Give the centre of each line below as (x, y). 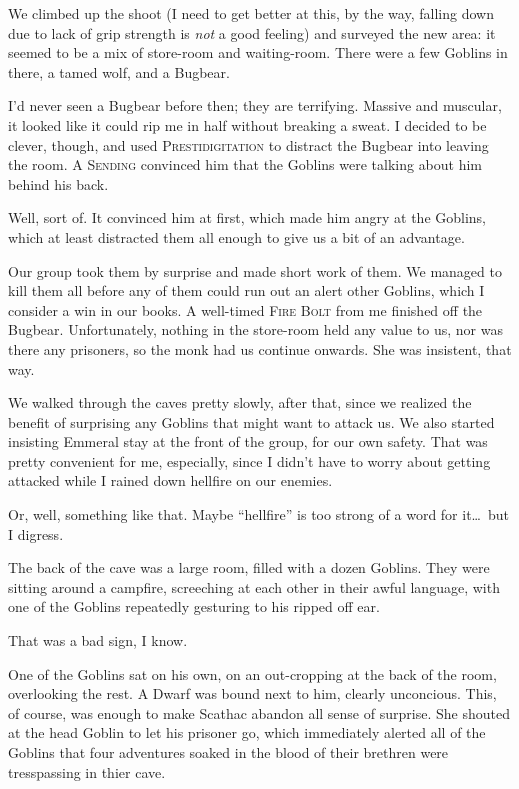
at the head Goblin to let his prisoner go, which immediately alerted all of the (247, 732)
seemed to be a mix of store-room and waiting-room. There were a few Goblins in (258, 52)
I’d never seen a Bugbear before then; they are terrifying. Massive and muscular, (255, 105)
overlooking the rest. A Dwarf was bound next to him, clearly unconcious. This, (252, 693)
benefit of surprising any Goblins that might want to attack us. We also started (251, 421)
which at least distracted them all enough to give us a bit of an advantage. (236, 236)
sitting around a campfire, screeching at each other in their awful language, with (254, 586)
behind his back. (58, 183)
